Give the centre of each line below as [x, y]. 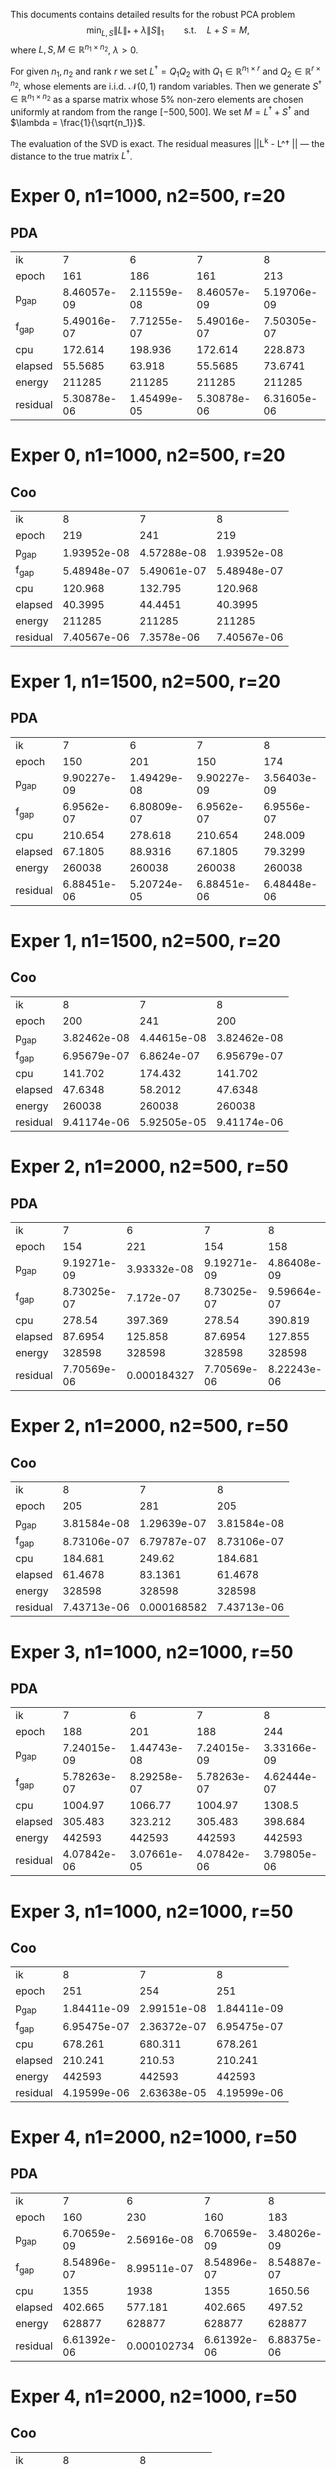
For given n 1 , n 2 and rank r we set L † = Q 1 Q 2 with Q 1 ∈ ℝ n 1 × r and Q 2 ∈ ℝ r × [166, 71]
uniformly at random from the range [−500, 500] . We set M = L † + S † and [160, 111]
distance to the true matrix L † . [71, 155]
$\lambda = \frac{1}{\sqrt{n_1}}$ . [78, 122]
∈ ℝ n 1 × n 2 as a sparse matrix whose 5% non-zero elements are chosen [157, 98]
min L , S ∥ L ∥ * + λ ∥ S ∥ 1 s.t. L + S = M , [168, 31]
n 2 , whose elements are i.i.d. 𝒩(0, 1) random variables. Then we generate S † [166, 85]
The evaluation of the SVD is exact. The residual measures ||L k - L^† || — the [167, 142]
